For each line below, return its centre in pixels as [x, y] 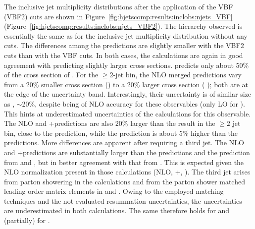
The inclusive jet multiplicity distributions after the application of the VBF [119, 6]
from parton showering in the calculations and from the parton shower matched [125, 181]
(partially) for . [27, 220]
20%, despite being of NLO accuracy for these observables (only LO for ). [133, 103]
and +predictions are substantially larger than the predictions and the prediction [127, 152]
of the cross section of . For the [51, 75]
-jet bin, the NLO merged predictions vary [177, 75]
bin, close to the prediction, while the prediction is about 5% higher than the [121, 133]
